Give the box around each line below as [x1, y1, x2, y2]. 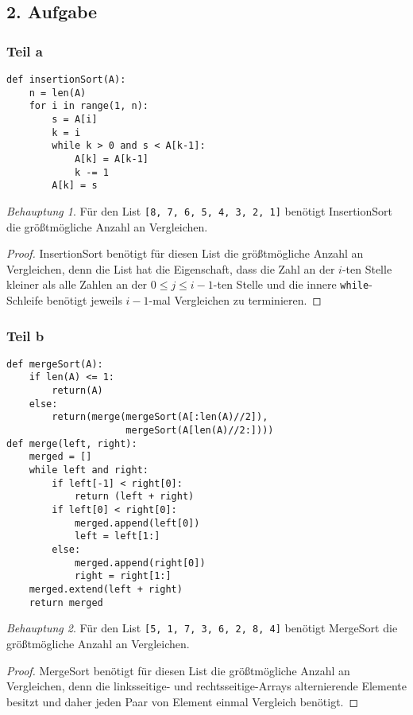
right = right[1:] [74, 570, 172, 582]
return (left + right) [74, 491, 195, 503]
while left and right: [29, 464, 149, 476]
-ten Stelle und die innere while [213, 276, 369, 293]
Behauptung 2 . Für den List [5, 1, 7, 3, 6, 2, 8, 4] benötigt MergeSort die [6, 620, 398, 636]
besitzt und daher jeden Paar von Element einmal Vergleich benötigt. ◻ [6, 693, 359, 709]
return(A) [52, 385, 103, 397]
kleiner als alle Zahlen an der [6, 276, 148, 293]
